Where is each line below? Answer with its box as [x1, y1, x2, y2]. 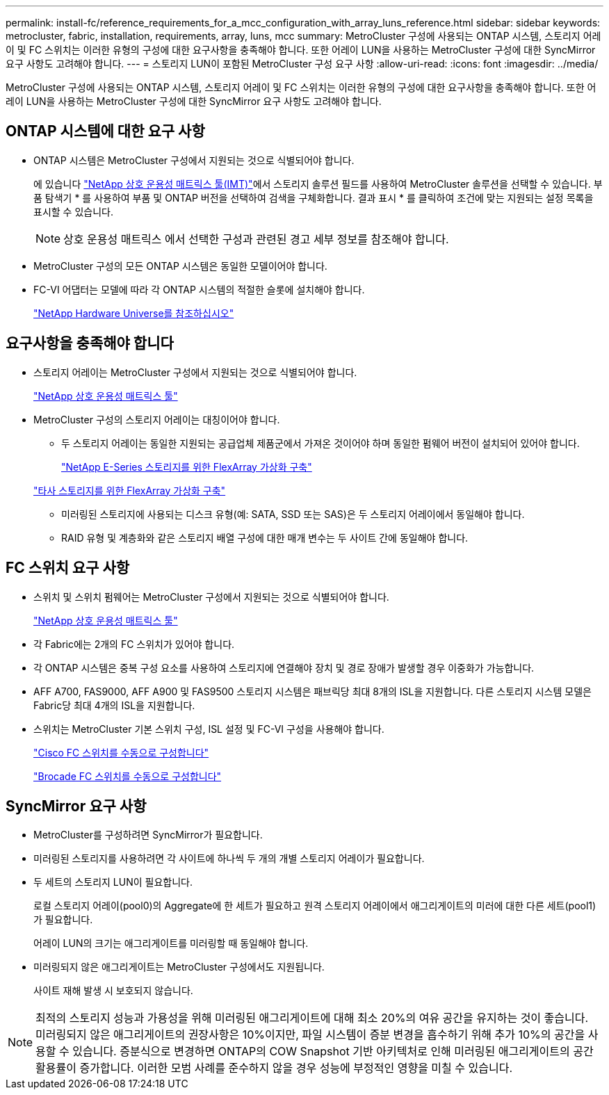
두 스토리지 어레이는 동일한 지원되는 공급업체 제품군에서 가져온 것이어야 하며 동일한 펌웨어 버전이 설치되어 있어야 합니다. [61, 437, 580, 449]
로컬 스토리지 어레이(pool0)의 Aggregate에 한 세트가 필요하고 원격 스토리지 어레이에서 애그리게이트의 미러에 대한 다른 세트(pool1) [33, 900, 596, 912]
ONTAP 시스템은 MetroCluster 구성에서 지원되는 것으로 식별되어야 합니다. [33, 154, 355, 166]
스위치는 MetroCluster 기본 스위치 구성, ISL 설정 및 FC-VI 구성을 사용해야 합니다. [33, 722, 384, 735]
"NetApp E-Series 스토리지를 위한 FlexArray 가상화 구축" [61, 460, 312, 473]
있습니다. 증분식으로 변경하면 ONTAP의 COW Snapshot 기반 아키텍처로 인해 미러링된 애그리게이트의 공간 [72, 1044, 594, 1059]
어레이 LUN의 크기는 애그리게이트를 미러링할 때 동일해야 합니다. [33, 937, 309, 950]
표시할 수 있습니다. [33, 205, 113, 218]
